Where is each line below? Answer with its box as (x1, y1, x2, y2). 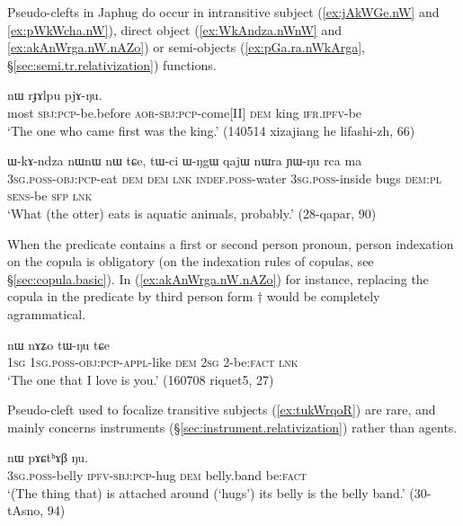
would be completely (266, 287, 380, 306)
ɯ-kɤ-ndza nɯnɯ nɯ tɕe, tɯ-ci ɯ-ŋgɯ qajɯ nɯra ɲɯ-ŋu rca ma (7, 151, 362, 170)
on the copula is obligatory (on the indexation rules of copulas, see (7, 252, 374, 271)
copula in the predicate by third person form (7, 287, 254, 306)
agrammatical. (7, 304, 86, 323)
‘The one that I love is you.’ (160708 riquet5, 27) (7, 370, 274, 388)
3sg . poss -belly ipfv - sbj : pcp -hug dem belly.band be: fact (7, 466, 307, 485)
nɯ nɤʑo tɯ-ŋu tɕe (7, 334, 110, 353)
